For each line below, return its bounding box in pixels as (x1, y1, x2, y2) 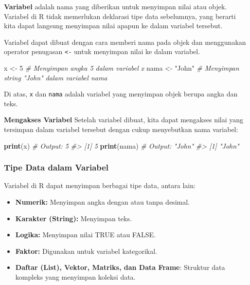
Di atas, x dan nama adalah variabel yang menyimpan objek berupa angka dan (4, 89, 238, 99)
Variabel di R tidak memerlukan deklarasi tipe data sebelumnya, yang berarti (4, 11, 236, 21)
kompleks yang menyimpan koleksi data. (15, 272, 136, 282)
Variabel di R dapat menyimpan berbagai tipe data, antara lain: (4, 180, 196, 190)
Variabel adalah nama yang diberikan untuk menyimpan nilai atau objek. (4, 1, 227, 11)
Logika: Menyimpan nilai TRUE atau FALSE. (15, 229, 156, 240)
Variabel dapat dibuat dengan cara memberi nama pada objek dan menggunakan (4, 37, 246, 47)
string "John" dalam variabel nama (4, 72, 107, 82)
